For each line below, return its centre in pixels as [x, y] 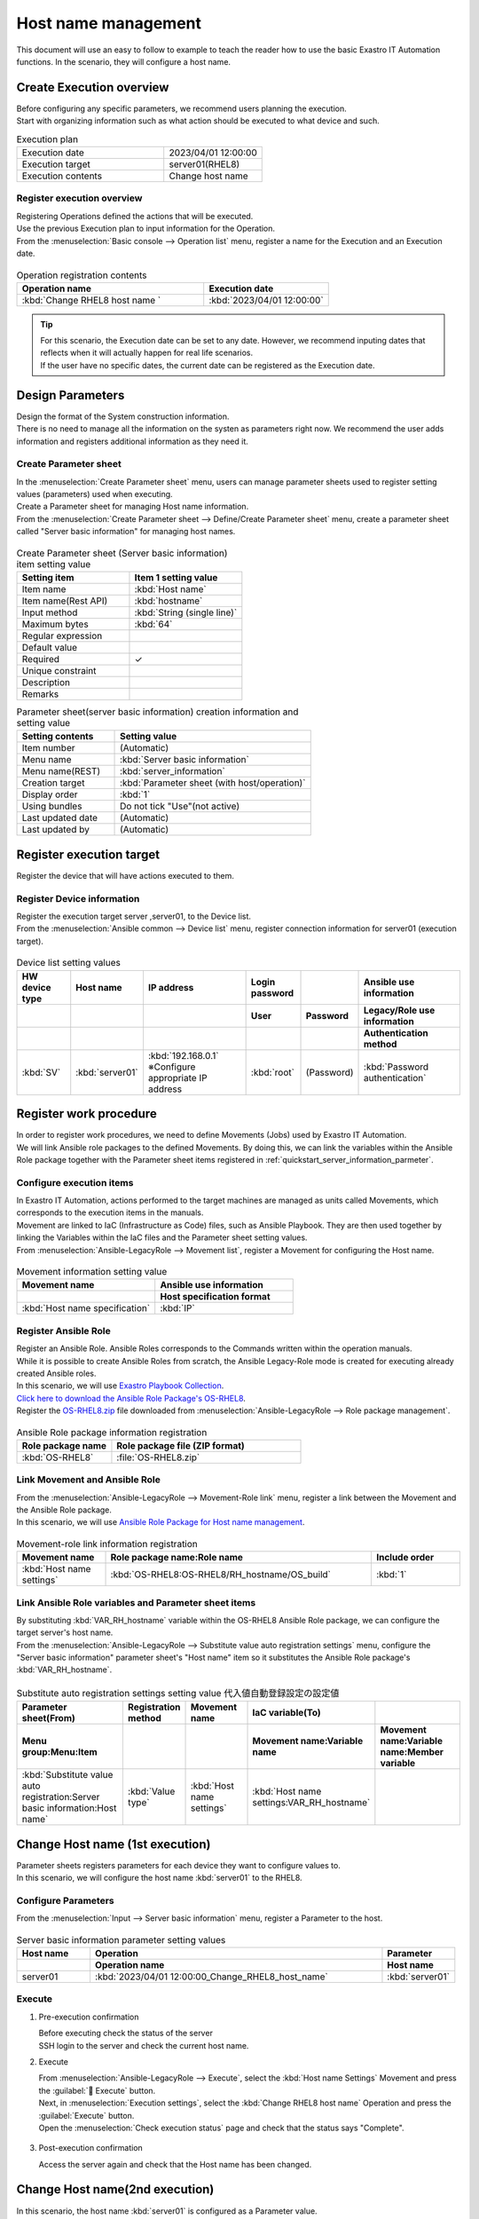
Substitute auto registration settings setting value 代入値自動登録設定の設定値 [178, 1694]
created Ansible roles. [56, 1373]
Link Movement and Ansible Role [89, 1480]
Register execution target [88, 854]
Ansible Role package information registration [112, 1432]
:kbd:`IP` [177, 1308]
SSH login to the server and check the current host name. [144, 2045]
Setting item [48, 578]
